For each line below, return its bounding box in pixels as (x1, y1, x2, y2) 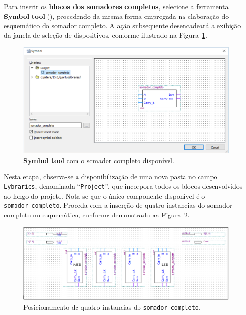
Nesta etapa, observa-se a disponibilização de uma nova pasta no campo (4, 171, 217, 182)
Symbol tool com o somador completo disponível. (23, 155, 174, 165)
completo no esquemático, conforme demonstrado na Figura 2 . (4, 209, 190, 219)
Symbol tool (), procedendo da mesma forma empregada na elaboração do (4, 11, 229, 21)
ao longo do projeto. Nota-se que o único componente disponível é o (4, 190, 205, 200)
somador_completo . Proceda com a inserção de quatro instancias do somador (4, 200, 232, 210)
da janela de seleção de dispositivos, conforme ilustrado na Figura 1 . (4, 30, 207, 40)
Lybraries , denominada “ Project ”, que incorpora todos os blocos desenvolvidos (4, 181, 243, 191)
